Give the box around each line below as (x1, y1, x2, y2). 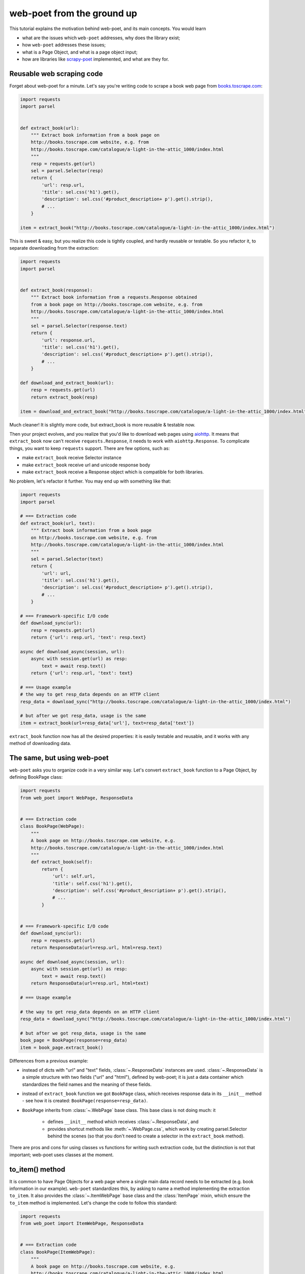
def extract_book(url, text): (20, 520, 96, 526)
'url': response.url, (41, 337, 96, 343)
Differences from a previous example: (9, 1057, 88, 1064)
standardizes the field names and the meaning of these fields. (22, 1081, 152, 1087)
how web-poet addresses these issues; (22, 42, 106, 48)
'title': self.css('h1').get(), (52, 881, 133, 886)
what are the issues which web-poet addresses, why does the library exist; (22, 35, 180, 41)
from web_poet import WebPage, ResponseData (20, 795, 133, 801)
